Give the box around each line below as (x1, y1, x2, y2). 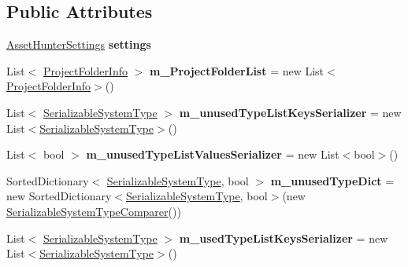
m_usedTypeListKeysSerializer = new (179, 229, 388, 246)
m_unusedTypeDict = (270, 172, 395, 188)
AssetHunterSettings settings (6, 36, 151, 53)
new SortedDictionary (6, 188, 112, 204)
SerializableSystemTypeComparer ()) (6, 203, 181, 219)
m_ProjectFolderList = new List (150, 62, 325, 79)
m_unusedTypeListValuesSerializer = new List (86, 146, 339, 163)
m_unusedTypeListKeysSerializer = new (179, 104, 402, 120)
